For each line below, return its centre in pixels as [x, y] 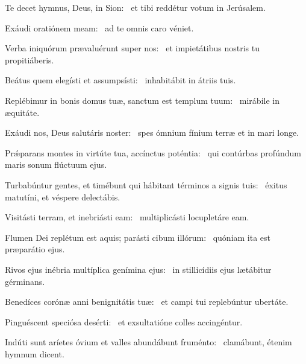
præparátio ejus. [35, 249]
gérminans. [25, 281]
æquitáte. [22, 112]
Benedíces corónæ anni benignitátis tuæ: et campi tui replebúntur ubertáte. [147, 302]
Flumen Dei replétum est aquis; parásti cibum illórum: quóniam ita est [138, 237]
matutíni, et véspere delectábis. [63, 196]
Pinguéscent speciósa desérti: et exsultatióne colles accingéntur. [124, 321]
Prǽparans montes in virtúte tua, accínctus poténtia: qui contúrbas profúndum [153, 152]
